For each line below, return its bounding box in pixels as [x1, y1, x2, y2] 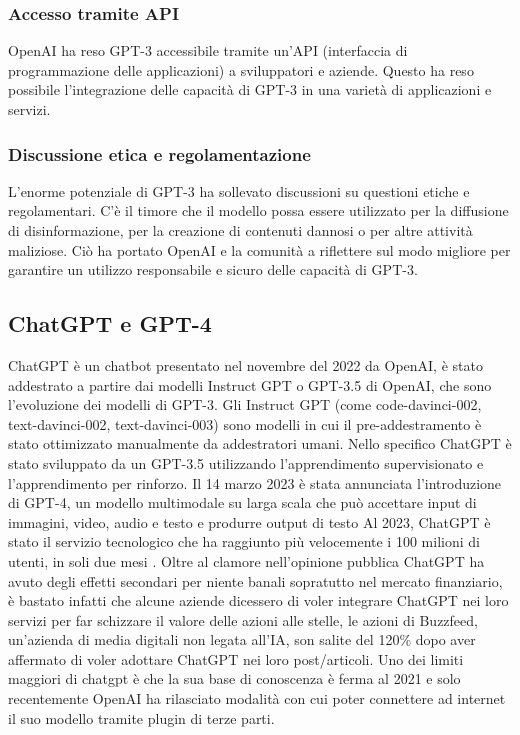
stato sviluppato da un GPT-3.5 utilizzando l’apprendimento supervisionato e [8, 452, 484, 473]
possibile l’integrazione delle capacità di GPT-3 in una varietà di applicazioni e [8, 79, 492, 100]
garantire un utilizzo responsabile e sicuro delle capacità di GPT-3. [8, 259, 418, 280]
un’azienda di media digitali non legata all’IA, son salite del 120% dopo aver [8, 629, 476, 650]
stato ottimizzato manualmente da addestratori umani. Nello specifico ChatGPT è [8, 433, 512, 454]
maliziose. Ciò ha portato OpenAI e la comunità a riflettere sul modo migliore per [8, 239, 511, 260]
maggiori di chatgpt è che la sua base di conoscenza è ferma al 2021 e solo [8, 668, 461, 689]
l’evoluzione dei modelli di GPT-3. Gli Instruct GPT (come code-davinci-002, [8, 394, 482, 415]
